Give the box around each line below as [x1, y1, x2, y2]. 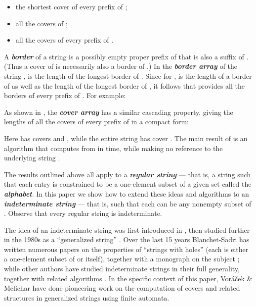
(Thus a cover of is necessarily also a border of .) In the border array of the [4, 61, 238, 71]
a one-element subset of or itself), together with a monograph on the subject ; [4, 254, 240, 264]
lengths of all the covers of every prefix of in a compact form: [4, 116, 189, 127]
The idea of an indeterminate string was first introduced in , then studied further [4, 224, 250, 235]
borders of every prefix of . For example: [4, 90, 126, 101]
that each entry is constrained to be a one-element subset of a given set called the [4, 179, 252, 189]
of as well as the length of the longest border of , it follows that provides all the [4, 80, 245, 91]
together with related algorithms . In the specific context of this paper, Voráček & [4, 273, 253, 283]
